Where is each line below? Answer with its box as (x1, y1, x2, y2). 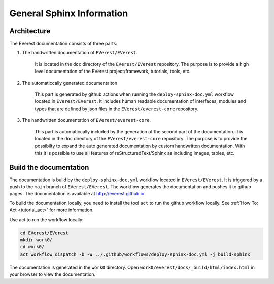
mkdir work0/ (20, 237, 53, 243)
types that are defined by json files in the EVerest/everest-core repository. (35, 105, 199, 112)
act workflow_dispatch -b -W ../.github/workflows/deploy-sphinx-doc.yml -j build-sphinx (20, 251, 251, 257)
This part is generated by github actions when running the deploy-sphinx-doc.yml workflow (35, 91, 234, 97)
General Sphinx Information (9, 8, 128, 19)
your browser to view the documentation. (9, 271, 96, 277)
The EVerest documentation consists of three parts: (9, 41, 118, 47)
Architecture (9, 27, 51, 35)
